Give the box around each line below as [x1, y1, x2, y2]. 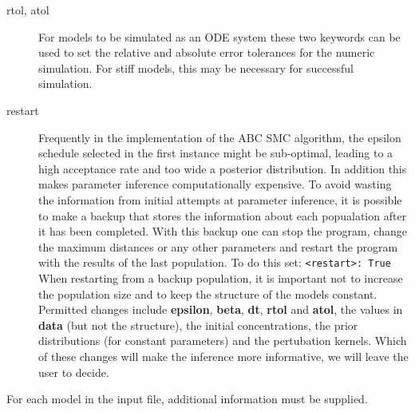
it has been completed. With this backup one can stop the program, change [38, 223, 407, 240]
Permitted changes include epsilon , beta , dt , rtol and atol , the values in [38, 301, 403, 318]
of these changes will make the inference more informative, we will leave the [38, 347, 409, 364]
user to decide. [38, 363, 109, 380]
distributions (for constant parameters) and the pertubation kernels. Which [38, 332, 407, 349]
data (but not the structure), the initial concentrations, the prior [38, 316, 358, 333]
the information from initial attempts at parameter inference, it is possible [38, 191, 402, 208]
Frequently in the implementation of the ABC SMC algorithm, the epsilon [38, 129, 401, 145]
